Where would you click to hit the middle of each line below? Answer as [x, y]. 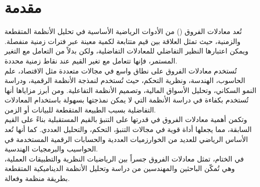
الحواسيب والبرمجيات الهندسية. [51, 149]
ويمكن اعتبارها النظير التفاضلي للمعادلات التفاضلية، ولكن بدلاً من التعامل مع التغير [126, 51]
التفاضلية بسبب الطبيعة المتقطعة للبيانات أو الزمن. [80, 109]
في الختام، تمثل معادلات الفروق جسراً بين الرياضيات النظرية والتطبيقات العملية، [124, 158]
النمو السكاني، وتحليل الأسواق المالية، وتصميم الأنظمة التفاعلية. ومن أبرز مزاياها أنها [131, 90]
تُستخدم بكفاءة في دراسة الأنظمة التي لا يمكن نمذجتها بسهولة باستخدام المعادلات [127, 100]
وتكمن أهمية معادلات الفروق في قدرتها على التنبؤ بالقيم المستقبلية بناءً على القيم [126, 119]
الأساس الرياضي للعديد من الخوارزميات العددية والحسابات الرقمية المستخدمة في [126, 139]
